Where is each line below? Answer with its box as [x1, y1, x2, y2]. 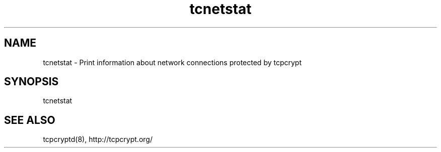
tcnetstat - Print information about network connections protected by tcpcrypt [43, 58, 302, 67]
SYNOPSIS [4, 75, 59, 88]
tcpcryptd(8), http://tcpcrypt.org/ [43, 135, 153, 144]
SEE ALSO [4, 113, 55, 126]
